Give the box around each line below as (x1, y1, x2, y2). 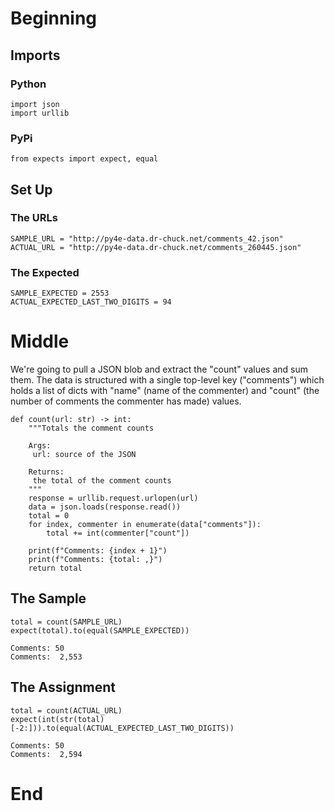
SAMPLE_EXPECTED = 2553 (10, 288, 110, 299)
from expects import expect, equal (10, 154, 159, 164)
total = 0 (28, 511, 70, 521)
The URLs (10, 211, 58, 225)
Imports (10, 47, 61, 64)
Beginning (10, 7, 98, 30)
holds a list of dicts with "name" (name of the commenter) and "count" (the (10, 385, 320, 397)
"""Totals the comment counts (28, 423, 155, 434)
